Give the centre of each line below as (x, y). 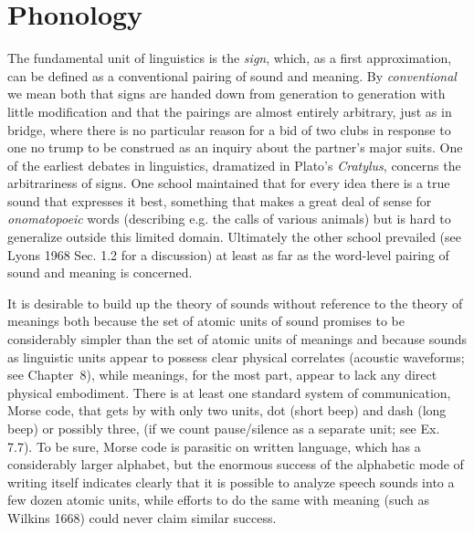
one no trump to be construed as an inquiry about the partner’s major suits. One (235, 147)
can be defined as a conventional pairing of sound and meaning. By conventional (232, 75)
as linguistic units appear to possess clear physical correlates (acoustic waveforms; (236, 356)
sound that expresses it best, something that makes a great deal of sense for (220, 200)
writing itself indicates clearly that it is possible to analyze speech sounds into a (231, 482)
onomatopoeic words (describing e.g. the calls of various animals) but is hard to (229, 219)
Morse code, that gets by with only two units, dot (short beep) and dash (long (227, 410)
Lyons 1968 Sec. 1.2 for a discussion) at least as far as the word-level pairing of (228, 254)
